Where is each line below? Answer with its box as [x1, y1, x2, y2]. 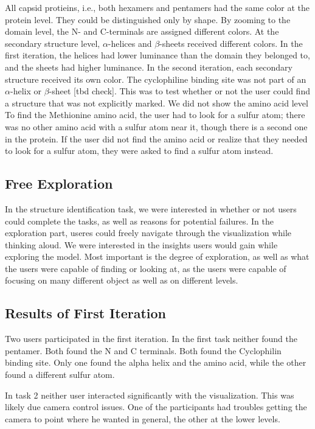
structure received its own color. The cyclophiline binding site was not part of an [5, 72, 306, 85]
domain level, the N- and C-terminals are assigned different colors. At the [5, 25, 279, 38]
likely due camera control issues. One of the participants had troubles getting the [5, 400, 307, 413]
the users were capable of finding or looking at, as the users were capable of [5, 262, 286, 274]
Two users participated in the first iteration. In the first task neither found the [5, 332, 297, 345]
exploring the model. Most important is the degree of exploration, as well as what [5, 250, 310, 263]
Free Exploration [5, 174, 113, 193]
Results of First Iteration [5, 304, 166, 323]
